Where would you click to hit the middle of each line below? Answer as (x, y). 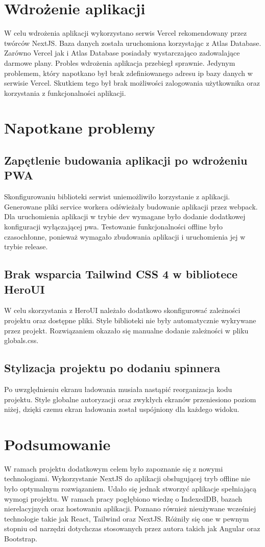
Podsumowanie (57, 444)
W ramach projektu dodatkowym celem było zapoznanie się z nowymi (114, 468)
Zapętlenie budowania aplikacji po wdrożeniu (126, 160)
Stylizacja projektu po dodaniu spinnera (112, 368)
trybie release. (26, 246)
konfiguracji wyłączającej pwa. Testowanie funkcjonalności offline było (114, 227)
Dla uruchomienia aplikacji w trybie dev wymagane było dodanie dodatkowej (125, 216)
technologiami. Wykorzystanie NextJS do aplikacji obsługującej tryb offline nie (127, 478)
